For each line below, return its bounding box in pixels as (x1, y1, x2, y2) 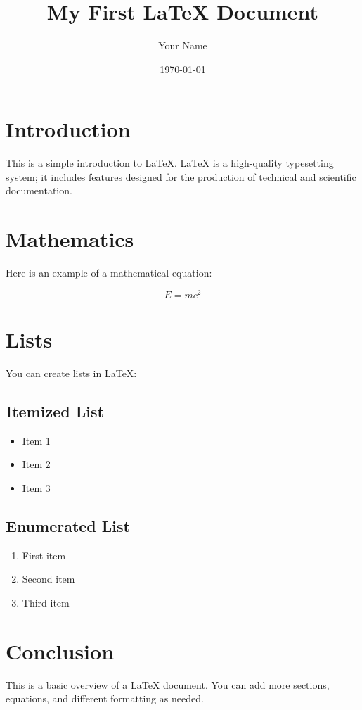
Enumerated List (6, 514, 130, 536)
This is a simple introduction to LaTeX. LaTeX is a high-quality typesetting (6, 156, 334, 170)
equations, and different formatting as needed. (6, 691, 204, 706)
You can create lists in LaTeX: (6, 365, 137, 380)
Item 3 (22, 480, 51, 495)
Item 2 (22, 457, 51, 471)
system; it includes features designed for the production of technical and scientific (6, 169, 356, 184)
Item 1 (22, 433, 51, 448)
